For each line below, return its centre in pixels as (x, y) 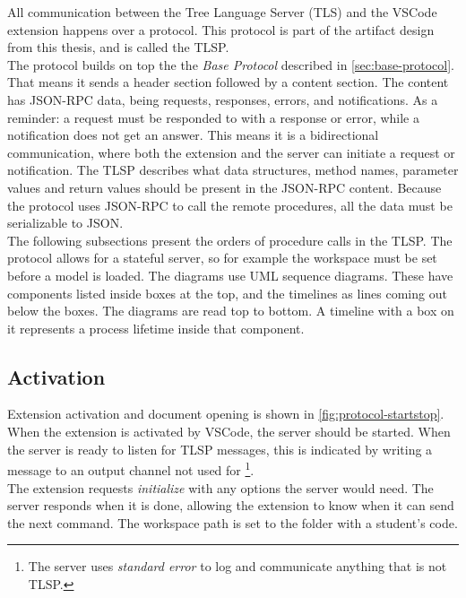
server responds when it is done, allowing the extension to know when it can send (231, 505)
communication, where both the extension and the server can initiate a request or (231, 152)
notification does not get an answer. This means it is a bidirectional (193, 135)
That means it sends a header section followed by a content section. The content (228, 82)
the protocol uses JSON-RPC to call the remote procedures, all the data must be (230, 205)
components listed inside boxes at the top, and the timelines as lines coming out (227, 293)
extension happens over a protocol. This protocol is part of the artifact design (221, 29)
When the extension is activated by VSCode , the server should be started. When (229, 432)
